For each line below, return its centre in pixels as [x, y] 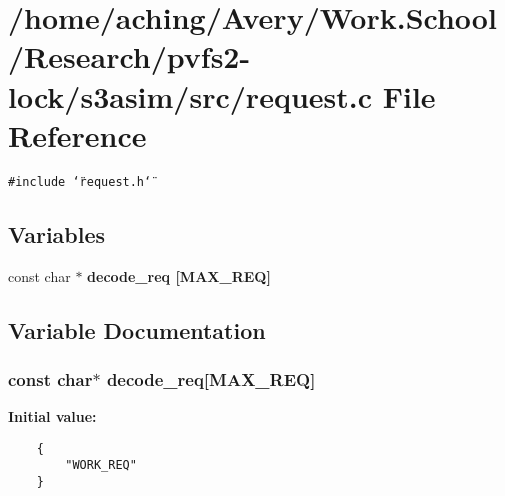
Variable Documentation [137, 329]
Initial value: [52, 416]
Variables [57, 233]
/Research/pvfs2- [129, 56]
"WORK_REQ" [101, 465]
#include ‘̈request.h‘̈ [80, 181]
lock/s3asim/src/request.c [190, 95]
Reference [77, 134]
